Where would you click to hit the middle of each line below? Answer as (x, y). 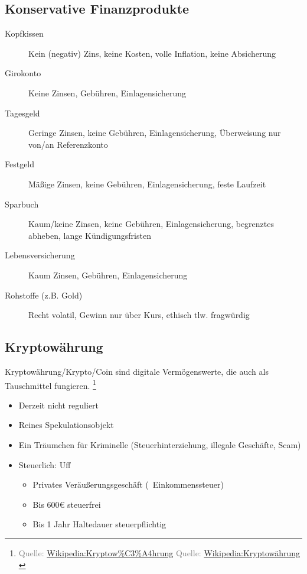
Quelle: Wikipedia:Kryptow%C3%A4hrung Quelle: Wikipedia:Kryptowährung (159, 552)
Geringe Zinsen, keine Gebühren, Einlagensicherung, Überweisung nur (155, 133)
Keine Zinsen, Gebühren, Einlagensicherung (107, 93)
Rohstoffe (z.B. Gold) (44, 295)
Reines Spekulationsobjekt (66, 425)
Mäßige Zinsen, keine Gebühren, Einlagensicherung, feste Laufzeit (147, 184)
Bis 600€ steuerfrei (67, 504)
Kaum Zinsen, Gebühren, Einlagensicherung (108, 275)
